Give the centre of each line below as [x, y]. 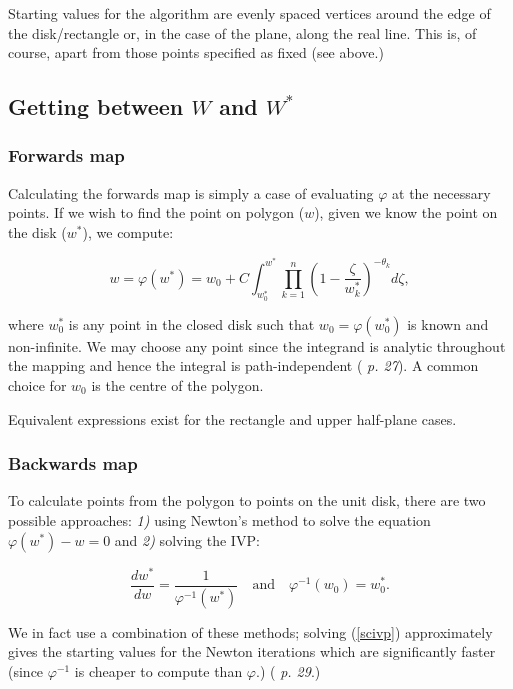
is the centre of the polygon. [177, 385]
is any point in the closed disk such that [191, 323]
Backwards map [73, 463]
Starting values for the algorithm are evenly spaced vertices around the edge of [249, 13]
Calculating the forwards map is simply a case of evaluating [191, 192]
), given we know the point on [406, 212]
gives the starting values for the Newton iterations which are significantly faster [252, 651]
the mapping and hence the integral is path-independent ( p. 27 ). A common [243, 365]
